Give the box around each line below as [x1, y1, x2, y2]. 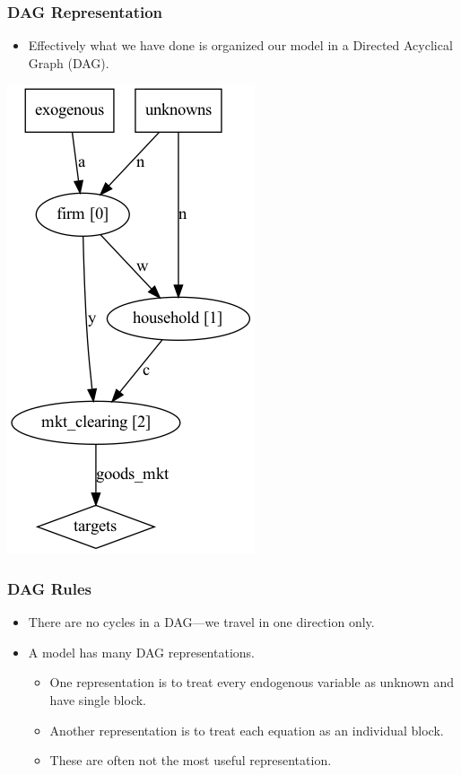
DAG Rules [7, 577, 91, 599]
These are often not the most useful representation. [49, 751, 332, 770]
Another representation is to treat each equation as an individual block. [49, 720, 444, 739]
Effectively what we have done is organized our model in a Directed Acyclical [28, 36, 453, 55]
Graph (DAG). [28, 53, 109, 72]
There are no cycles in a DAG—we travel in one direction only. [28, 613, 375, 631]
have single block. [49, 691, 147, 709]
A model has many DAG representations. [28, 642, 255, 661]
